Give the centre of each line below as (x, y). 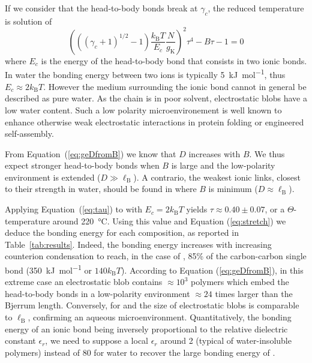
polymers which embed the (240, 282)
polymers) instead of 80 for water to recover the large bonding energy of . (140, 352)
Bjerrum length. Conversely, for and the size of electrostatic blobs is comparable (152, 305)
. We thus (267, 153)
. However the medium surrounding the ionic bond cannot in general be (175, 86)
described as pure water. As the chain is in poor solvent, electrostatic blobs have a (156, 98)
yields (197, 209)
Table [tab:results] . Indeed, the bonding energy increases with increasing (138, 244)
